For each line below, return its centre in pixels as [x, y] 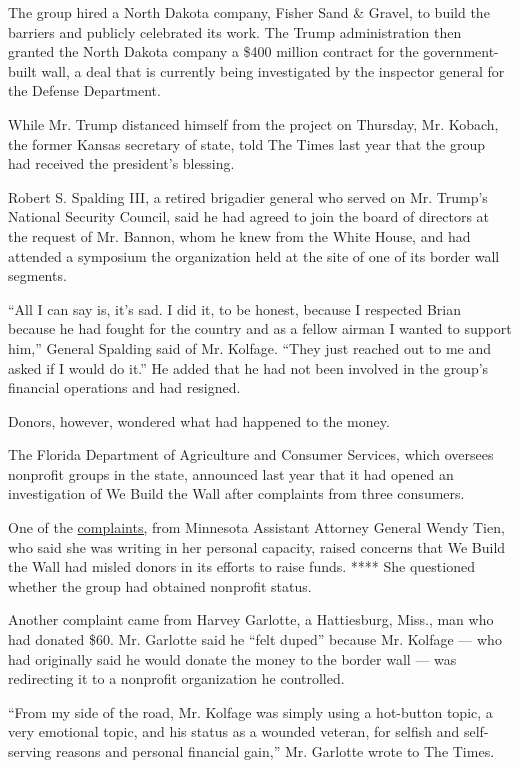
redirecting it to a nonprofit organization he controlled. [176, 678]
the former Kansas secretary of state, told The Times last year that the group [247, 143]
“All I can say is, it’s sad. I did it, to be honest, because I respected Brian [235, 308]
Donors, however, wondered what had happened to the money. [199, 420]
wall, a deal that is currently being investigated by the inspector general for [273, 70]
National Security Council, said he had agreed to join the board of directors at [249, 216]
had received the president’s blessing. [121, 163]
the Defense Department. [84, 90]
